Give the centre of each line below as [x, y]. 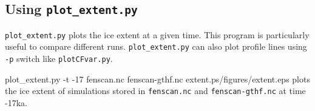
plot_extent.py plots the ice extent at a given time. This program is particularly [157, 34]
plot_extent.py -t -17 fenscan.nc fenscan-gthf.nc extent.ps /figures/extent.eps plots [157, 79]
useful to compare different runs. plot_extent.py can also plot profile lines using [156, 46]
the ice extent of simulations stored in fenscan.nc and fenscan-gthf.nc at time [155, 91]
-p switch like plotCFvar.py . [59, 59]
